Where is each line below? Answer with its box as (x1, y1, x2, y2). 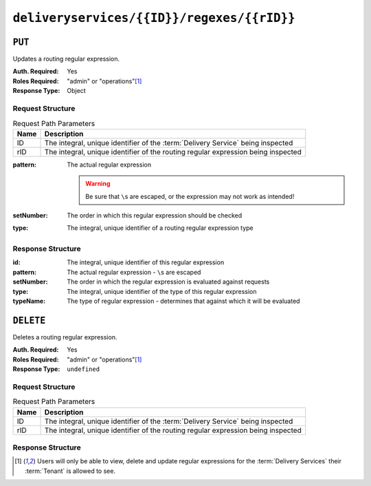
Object (67, 87, 86, 95)
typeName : (12, 297, 46, 306)
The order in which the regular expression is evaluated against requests (67, 277, 270, 286)
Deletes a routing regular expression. (12, 332, 117, 341)
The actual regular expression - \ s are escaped (67, 268, 201, 276)
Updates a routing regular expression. (12, 55, 120, 63)
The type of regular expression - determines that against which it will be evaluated (67, 297, 300, 306)
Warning (85, 180, 111, 188)
